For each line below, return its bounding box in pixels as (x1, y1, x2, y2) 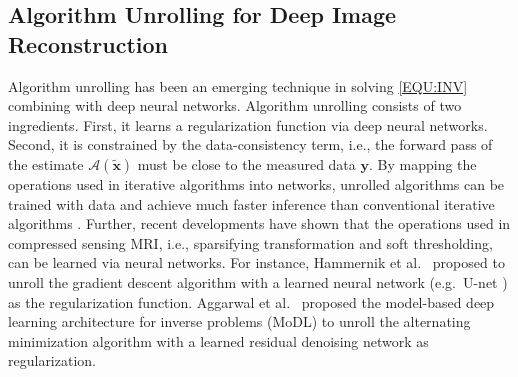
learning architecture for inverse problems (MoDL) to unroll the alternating (8, 311, 471, 332)
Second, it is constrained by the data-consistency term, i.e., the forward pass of (8, 134, 493, 155)
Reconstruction (8, 28, 169, 59)
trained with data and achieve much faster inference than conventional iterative (8, 193, 495, 214)
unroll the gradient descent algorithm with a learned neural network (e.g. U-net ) (8, 271, 508, 292)
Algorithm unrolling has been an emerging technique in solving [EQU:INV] (8, 75, 468, 96)
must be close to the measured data (137, 153, 356, 174)
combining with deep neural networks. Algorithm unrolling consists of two (8, 95, 462, 116)
